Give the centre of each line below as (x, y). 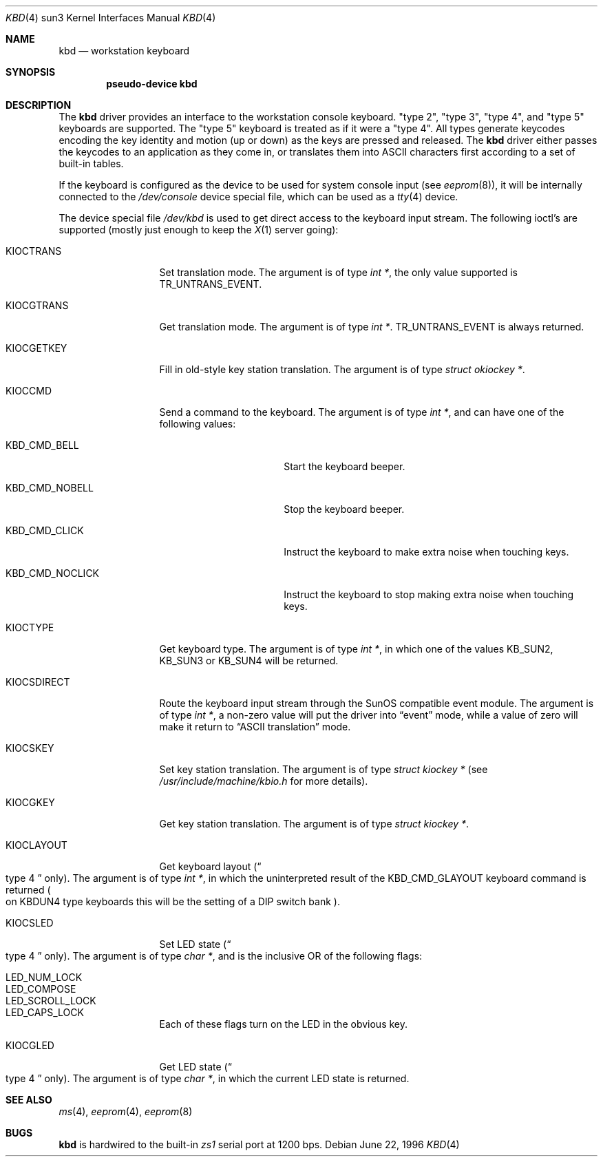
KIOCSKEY (30, 748)
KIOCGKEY (30, 802)
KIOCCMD (29, 391)
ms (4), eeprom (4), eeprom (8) (126, 1111)
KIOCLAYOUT (36, 845)
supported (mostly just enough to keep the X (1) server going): (199, 230)
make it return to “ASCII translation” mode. (255, 727)
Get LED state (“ (195, 1067)
